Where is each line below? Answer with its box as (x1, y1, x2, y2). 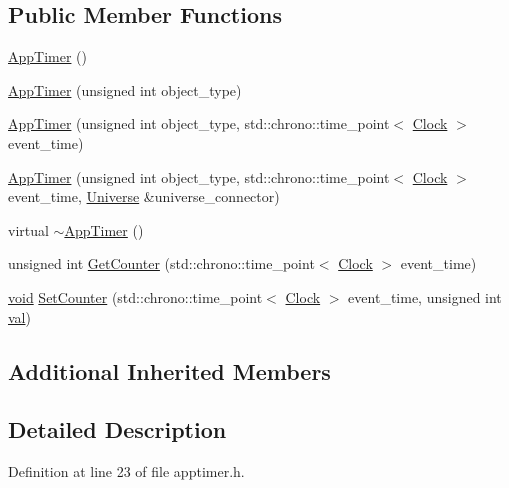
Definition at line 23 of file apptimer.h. (8, 461, 245, 482)
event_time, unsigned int (348, 286, 502, 307)
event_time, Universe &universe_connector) (8, 186, 280, 207)
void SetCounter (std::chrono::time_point (8, 286, 263, 307)
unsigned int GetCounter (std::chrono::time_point (8, 253, 315, 274)
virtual (8, 219, 49, 240)
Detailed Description (8, 414, 227, 445)
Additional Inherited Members (8, 355, 331, 386)
